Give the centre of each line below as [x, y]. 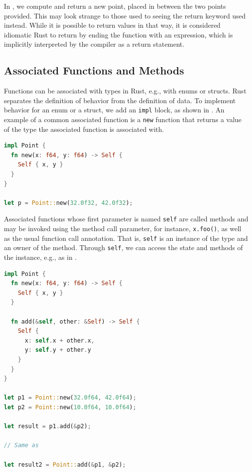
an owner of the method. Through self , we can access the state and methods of [123, 247]
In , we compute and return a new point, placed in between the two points [115, 6]
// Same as [21, 445]
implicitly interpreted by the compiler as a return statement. [94, 44]
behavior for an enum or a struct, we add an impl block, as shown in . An [114, 110]
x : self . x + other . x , [60, 340]
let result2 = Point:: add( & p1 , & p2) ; [65, 464]
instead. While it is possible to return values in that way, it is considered [112, 25]
